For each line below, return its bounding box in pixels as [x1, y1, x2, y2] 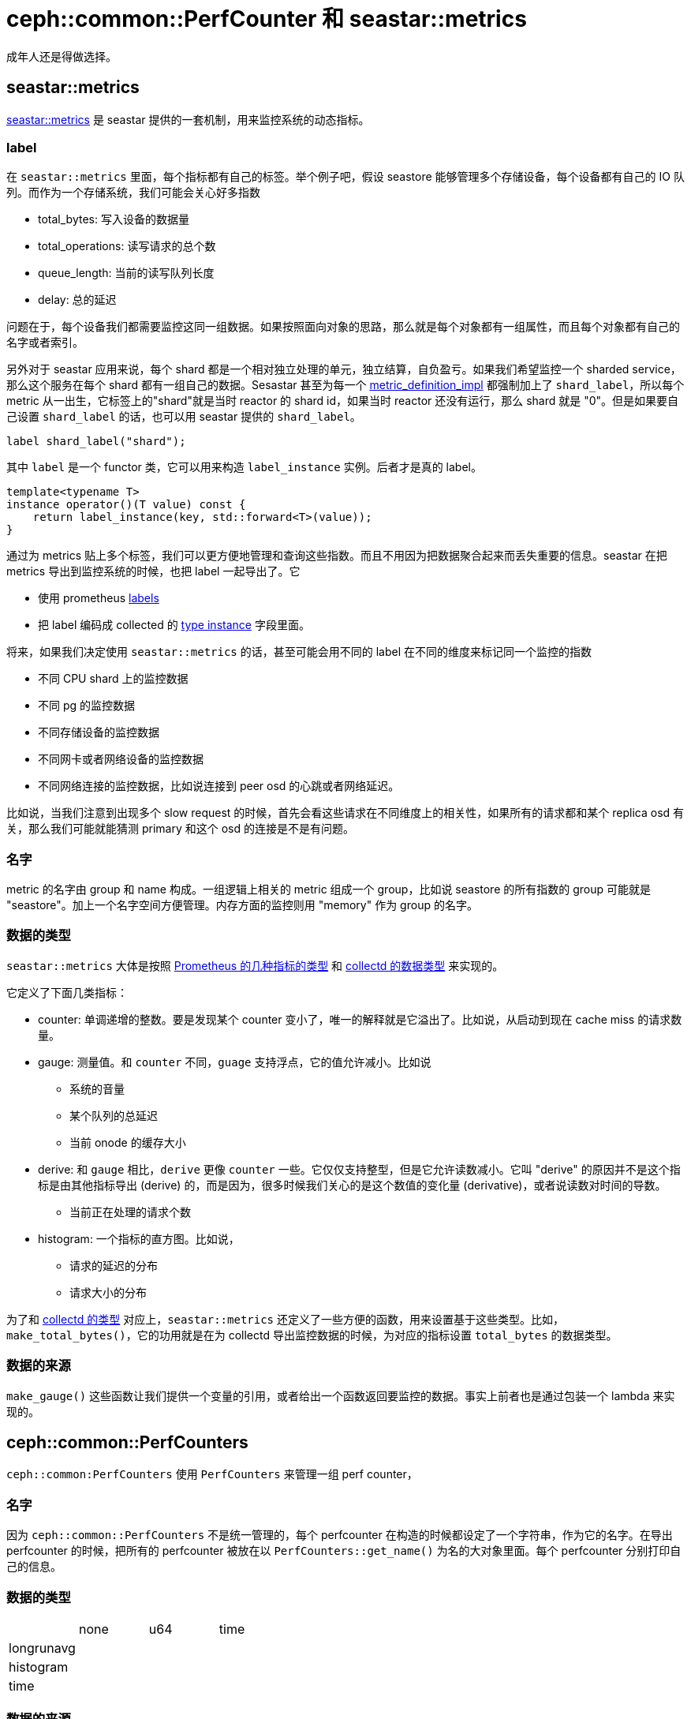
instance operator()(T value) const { [6, 498, 246, 511]
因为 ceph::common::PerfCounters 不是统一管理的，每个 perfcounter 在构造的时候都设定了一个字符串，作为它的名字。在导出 [6, 1528, 673, 1542]
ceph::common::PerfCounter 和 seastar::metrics [6, 6, 527, 32]
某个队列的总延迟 [69, 1108, 158, 1122]
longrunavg [9, 1639, 76, 1656]
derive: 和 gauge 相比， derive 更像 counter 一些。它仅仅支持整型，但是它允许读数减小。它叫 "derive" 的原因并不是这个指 [38, 1162, 681, 1176]
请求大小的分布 [69, 1285, 147, 1299]
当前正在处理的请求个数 [69, 1204, 191, 1219]
